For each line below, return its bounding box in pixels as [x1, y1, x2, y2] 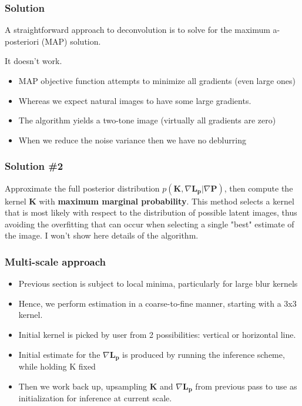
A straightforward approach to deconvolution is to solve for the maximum [5, 24, 270, 36]
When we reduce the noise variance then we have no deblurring [18, 133, 246, 146]
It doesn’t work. [5, 55, 62, 67]
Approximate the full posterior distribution [5, 182, 160, 194]
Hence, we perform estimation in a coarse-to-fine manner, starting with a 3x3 [18, 297, 297, 309]
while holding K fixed [18, 360, 96, 373]
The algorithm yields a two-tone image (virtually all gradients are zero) [18, 114, 276, 126]
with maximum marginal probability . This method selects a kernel [39, 194, 294, 207]
